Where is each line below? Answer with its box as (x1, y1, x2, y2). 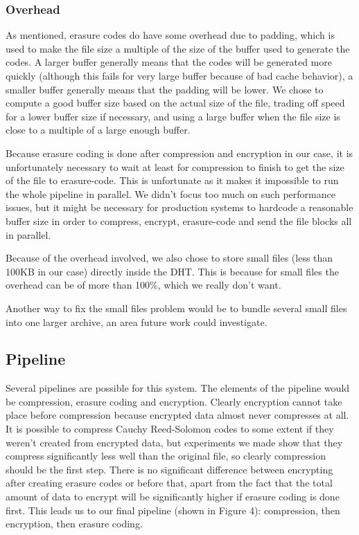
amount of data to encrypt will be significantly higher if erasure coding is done (6, 489, 340, 504)
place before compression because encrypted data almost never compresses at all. (6, 408, 349, 422)
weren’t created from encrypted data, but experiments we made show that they (6, 435, 343, 449)
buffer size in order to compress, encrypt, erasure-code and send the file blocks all (6, 213, 352, 228)
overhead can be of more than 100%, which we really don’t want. (6, 278, 281, 292)
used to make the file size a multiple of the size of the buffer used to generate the (6, 41, 350, 55)
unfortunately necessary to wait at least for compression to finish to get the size (6, 159, 344, 174)
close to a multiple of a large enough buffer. (6, 123, 191, 137)
